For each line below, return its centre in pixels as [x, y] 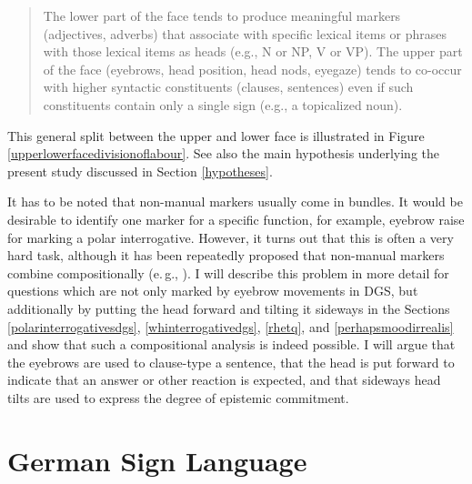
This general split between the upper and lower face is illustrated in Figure [216, 135]
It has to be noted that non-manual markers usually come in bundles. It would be [235, 202]
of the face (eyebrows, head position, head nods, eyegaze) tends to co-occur [252, 69]
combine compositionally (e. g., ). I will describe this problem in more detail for [228, 272]
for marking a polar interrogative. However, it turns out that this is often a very [231, 237]
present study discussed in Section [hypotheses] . [140, 171]
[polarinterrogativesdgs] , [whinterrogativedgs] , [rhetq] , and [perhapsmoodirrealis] [231, 326]
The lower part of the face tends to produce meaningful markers [222, 15]
